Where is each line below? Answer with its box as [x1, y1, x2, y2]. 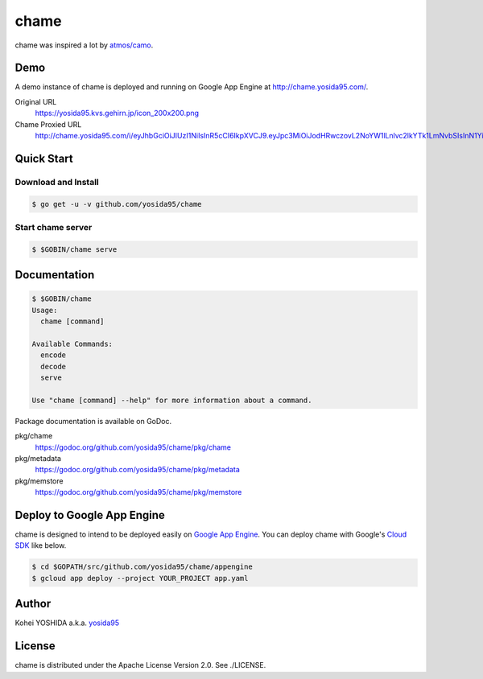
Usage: [31, 306, 58, 315]
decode [40, 362, 67, 371]
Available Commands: [31, 339, 113, 348]
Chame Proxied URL [14, 119, 82, 129]
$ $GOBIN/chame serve [31, 245, 118, 253]
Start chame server [14, 221, 93, 233]
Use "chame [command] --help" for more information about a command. [31, 395, 312, 405]
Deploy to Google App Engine [14, 508, 165, 522]
